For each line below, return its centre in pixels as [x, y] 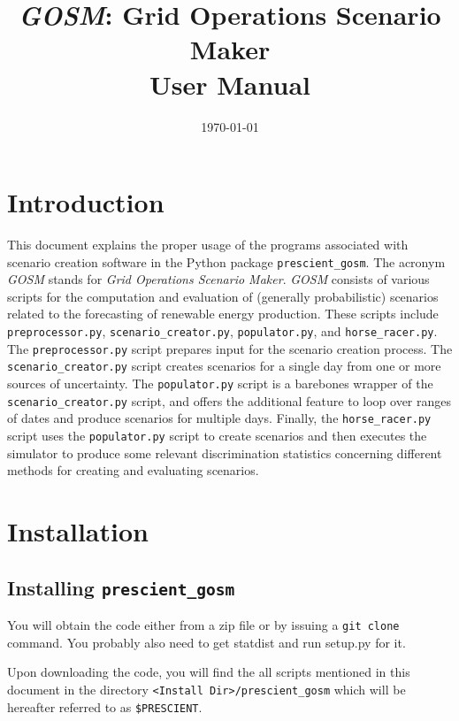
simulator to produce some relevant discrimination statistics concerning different [225, 453]
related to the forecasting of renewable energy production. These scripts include [223, 314]
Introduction [86, 202]
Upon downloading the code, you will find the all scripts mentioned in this [209, 672]
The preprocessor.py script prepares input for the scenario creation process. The [230, 348]
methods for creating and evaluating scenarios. [133, 470]
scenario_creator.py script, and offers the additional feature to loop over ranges [229, 400]
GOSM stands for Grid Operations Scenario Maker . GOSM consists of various [218, 279]
